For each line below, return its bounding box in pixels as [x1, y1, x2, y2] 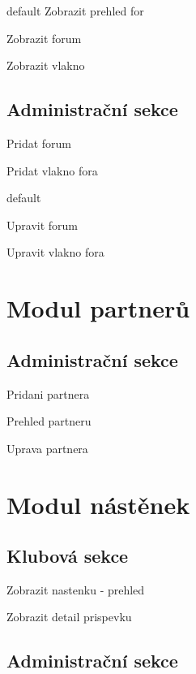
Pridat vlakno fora [6, 162, 98, 179]
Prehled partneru [6, 413, 92, 430]
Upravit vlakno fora [6, 244, 104, 261]
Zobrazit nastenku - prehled [6, 581, 145, 598]
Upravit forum [6, 216, 78, 233]
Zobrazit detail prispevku [6, 608, 132, 625]
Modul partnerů [6, 292, 190, 325]
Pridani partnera [6, 385, 90, 402]
